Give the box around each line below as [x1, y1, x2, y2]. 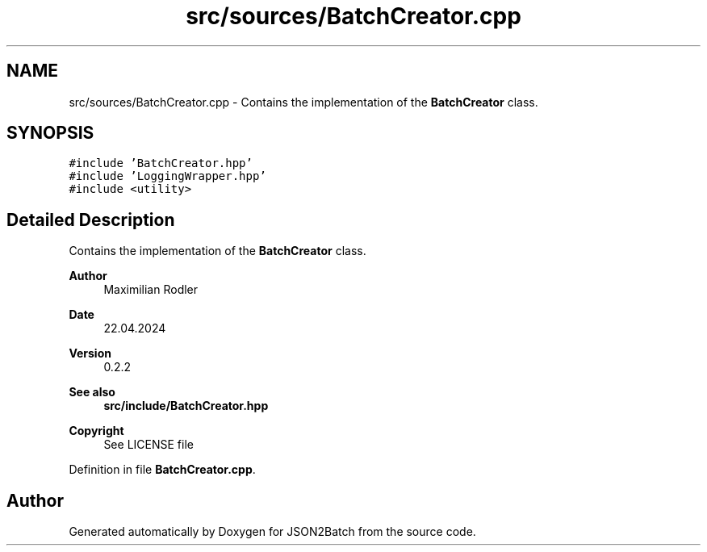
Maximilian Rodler [103, 282, 199, 297]
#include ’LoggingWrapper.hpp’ [69, 169, 266, 183]
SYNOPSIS [6, 123, 94, 144]
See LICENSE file [103, 437, 194, 452]
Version [69, 346, 111, 361]
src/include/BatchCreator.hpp [103, 399, 269, 413]
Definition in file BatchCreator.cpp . [69, 462, 256, 477]
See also [69, 385, 115, 399]
